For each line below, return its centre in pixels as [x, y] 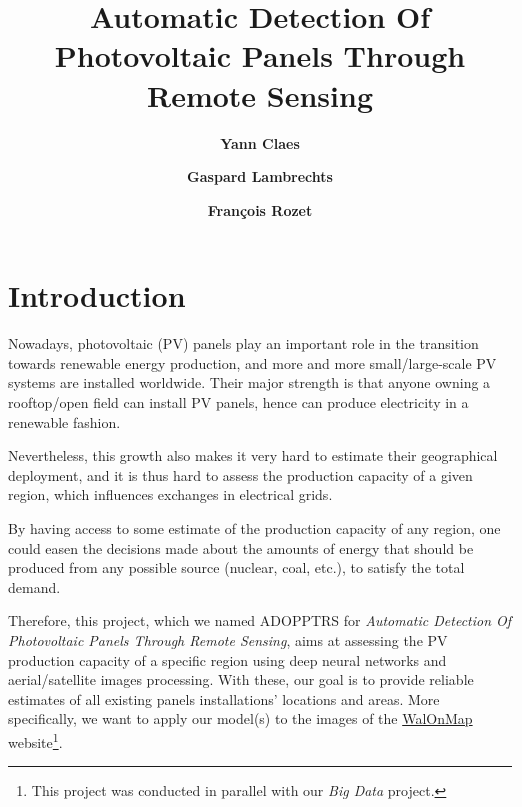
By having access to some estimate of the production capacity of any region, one [254, 527]
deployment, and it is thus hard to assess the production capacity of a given [240, 474]
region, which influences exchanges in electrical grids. [170, 494]
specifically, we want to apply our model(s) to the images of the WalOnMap [240, 718]
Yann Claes [260, 142]
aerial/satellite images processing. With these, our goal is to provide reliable [241, 679]
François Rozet [260, 209]
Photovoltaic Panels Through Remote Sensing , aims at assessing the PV [228, 639]
